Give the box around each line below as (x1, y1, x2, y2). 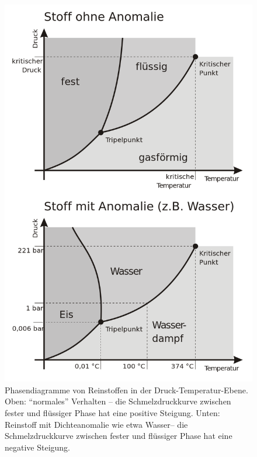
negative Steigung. (5, 441, 71, 453)
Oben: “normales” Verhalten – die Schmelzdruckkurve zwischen (5, 395, 231, 407)
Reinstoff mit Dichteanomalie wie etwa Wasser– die (5, 418, 188, 430)
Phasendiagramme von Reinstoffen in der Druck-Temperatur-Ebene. (5, 383, 248, 396)
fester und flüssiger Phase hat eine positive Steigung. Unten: (5, 406, 220, 418)
